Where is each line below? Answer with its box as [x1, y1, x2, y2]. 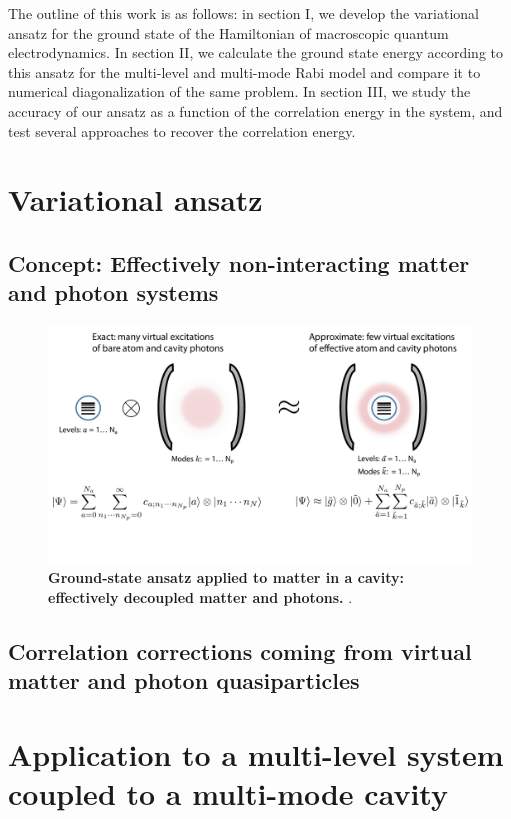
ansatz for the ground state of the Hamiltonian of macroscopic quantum [8, 22, 449, 43]
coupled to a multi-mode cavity [8, 772, 448, 813]
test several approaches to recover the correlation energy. [8, 120, 356, 141]
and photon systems [8, 277, 219, 308]
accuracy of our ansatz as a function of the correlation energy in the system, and [8, 100, 503, 121]
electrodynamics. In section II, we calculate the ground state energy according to [8, 42, 504, 63]
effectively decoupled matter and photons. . [48, 586, 353, 607]
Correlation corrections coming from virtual [8, 635, 472, 666]
